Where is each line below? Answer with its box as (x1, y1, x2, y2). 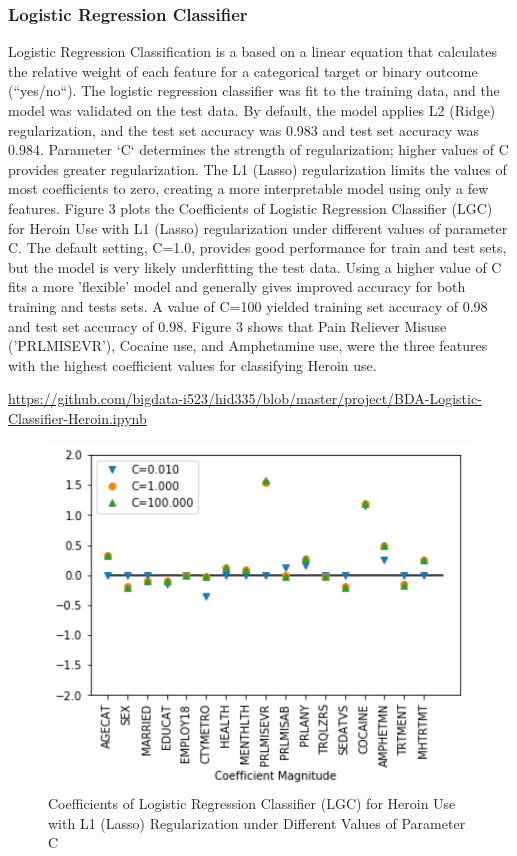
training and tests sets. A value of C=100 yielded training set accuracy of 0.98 (8, 295, 488, 316)
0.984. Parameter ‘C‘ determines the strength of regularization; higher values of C (8, 139, 509, 160)
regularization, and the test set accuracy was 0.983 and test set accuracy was (8, 119, 480, 140)
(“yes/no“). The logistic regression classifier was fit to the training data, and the (8, 80, 500, 101)
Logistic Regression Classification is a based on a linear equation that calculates (8, 41, 498, 62)
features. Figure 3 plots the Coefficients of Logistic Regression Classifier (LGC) (8, 197, 493, 218)
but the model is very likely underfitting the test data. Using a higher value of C (8, 256, 502, 277)
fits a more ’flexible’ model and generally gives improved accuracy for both (8, 276, 466, 297)
